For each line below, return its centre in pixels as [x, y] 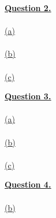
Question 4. [28, 184]
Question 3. [28, 96]
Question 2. [28, 8]
